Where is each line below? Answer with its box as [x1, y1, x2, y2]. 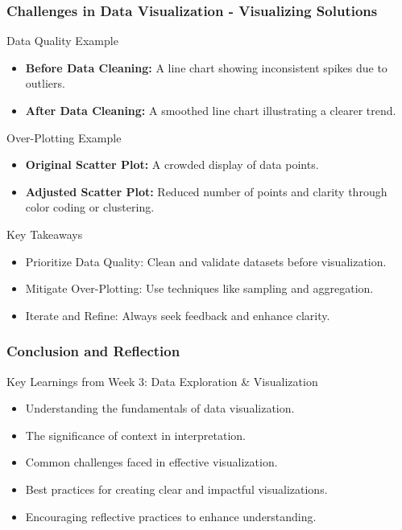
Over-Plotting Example [6, 129, 122, 146]
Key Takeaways [6, 225, 83, 242]
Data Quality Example [6, 32, 118, 49]
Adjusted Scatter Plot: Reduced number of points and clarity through [25, 183, 387, 199]
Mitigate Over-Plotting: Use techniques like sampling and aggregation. [25, 280, 374, 297]
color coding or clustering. [25, 199, 155, 216]
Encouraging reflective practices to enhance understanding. [25, 507, 317, 524]
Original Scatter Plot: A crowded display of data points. [25, 156, 319, 173]
